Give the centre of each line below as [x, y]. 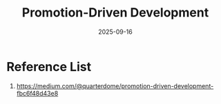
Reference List [49, 66]
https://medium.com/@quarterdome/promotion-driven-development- [115, 86]
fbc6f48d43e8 [37, 93]
